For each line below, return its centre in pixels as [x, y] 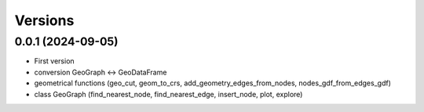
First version [54, 61]
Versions [44, 20]
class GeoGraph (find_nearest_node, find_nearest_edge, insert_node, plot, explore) [168, 94]
